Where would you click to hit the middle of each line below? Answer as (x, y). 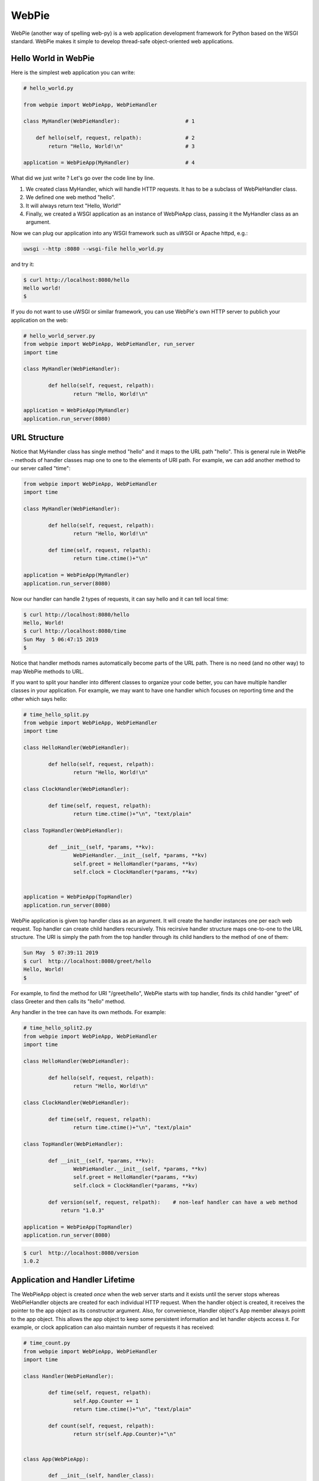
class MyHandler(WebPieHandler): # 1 (109, 121)
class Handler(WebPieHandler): (69, 1376)
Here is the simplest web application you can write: (73, 72)
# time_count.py (47, 1343)
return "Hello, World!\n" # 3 (121, 146)
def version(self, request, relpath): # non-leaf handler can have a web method (173, 1202)
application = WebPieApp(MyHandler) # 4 (109, 163)
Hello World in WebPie (53, 58)
